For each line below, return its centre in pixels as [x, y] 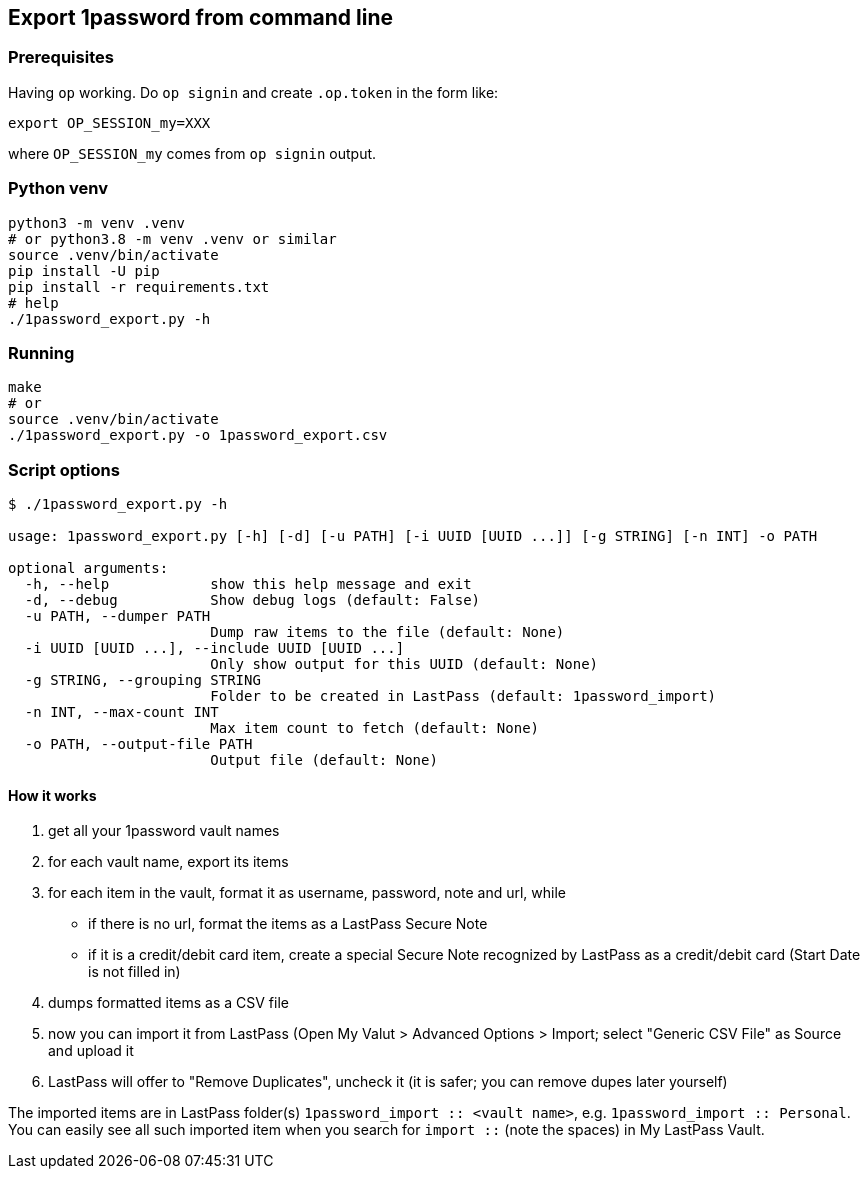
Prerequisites [61, 57]
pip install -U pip [84, 270]
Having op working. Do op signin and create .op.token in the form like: [253, 92]
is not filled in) [134, 972]
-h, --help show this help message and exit [248, 584]
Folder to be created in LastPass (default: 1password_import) [463, 696]
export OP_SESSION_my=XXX [109, 122]
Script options [64, 469]
